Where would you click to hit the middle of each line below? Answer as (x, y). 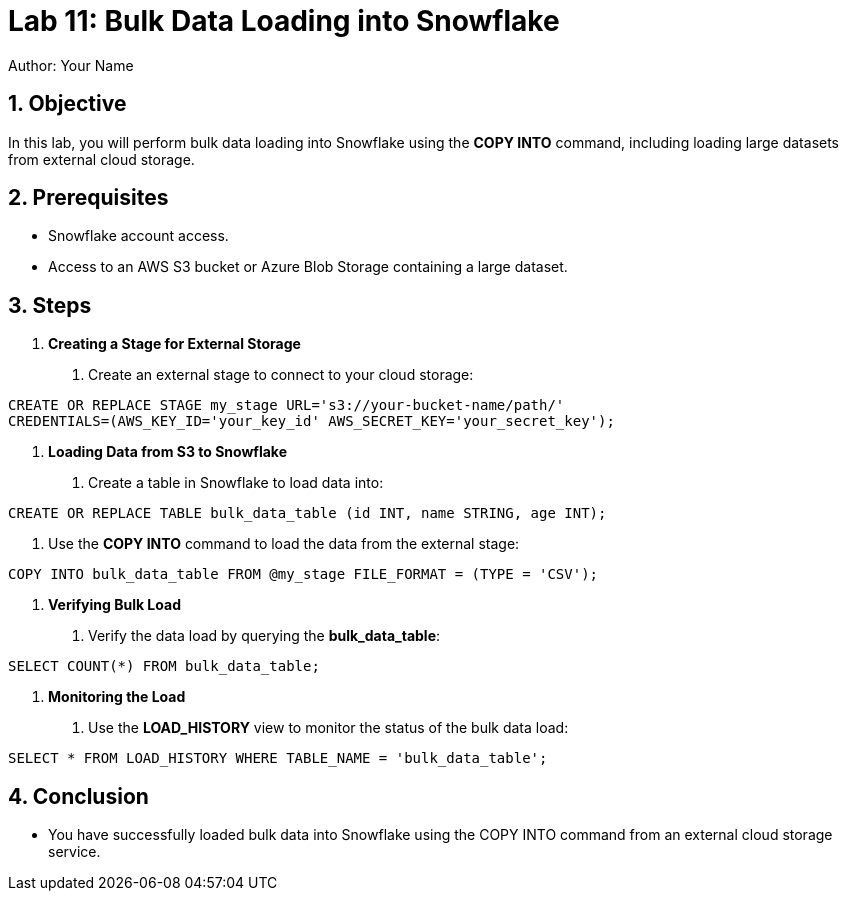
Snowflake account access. (138, 236)
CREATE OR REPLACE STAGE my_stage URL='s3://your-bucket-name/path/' (286, 405)
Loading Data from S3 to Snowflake (167, 452)
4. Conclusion (78, 796)
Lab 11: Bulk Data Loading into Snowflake (284, 21)
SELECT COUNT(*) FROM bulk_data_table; (164, 666)
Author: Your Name (71, 65)
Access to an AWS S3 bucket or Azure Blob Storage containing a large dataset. (308, 267)
